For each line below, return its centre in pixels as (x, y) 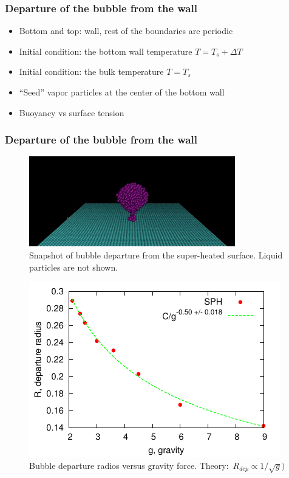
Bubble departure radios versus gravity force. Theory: (129, 465)
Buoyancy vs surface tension (72, 112)
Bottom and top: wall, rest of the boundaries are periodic (126, 31)
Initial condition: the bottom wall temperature (106, 51)
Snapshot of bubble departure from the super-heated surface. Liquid (156, 255)
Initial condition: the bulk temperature (91, 71)
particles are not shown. (74, 267)
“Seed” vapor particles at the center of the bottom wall (122, 92)
